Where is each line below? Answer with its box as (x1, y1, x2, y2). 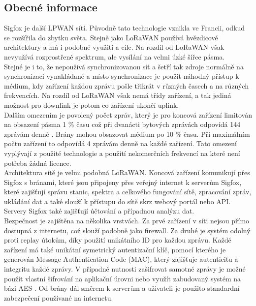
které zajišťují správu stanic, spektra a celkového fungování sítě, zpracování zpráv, (4, 186, 252, 197)
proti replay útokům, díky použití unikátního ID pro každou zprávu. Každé (4, 235, 231, 245)
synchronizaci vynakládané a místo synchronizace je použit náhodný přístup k (4, 71, 239, 81)
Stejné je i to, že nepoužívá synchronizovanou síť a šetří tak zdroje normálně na (4, 61, 244, 71)
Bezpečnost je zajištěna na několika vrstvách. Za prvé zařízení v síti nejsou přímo (4, 215, 250, 226)
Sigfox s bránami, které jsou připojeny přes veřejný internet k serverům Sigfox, (4, 177, 242, 187)
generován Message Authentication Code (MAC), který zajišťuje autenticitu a (4, 254, 238, 264)
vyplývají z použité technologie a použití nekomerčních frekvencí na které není (4, 148, 240, 158)
